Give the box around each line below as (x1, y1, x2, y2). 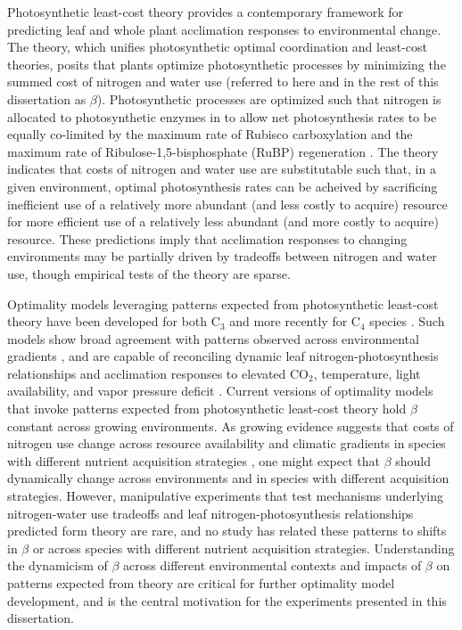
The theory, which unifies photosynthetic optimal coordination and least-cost (7, 37, 427, 56)
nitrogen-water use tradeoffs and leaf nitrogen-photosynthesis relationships (7, 503, 414, 522)
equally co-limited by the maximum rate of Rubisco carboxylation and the (7, 125, 413, 143)
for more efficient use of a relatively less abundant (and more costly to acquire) (7, 212, 439, 231)
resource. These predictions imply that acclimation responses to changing (7, 229, 408, 248)
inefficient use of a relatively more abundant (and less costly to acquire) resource (7, 194, 448, 213)
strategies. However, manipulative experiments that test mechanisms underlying (7, 487, 444, 505)
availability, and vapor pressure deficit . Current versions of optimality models (7, 381, 433, 400)
